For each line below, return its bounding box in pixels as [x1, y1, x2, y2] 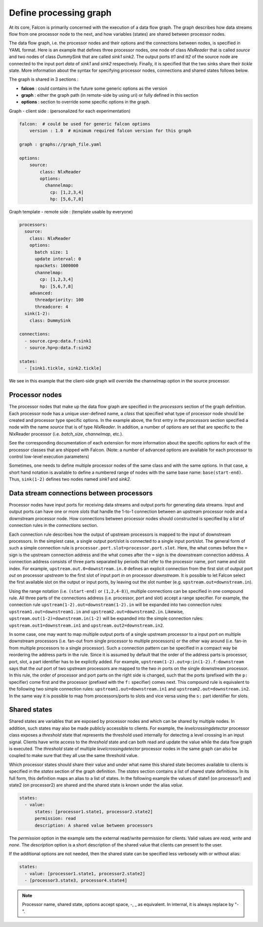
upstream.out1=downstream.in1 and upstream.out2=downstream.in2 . [9, 622, 164, 628]
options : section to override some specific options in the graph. [21, 99, 150, 105]
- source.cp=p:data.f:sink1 [24, 338, 92, 344]
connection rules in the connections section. [9, 523, 98, 528]
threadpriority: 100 [35, 297, 84, 303]
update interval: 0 [35, 256, 81, 262]
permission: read [35, 816, 76, 822]
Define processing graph [9, 7, 112, 18]
